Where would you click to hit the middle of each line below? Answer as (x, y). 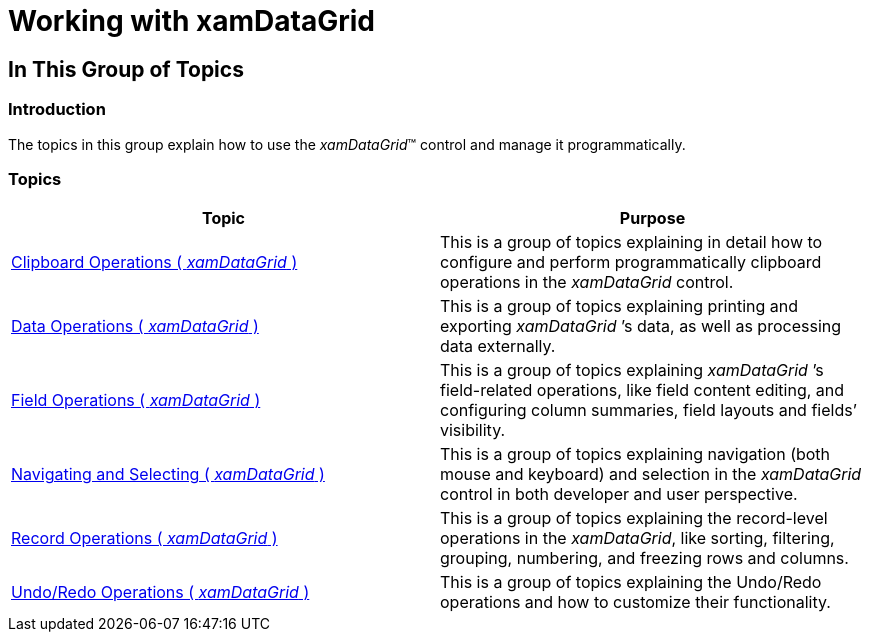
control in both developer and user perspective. (619, 494)
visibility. (473, 430)
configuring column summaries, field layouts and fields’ (648, 410)
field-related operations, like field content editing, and (642, 390)
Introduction (57, 109)
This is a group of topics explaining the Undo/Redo (631, 582)
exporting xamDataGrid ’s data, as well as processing (641, 326)
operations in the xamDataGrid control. (587, 282)
